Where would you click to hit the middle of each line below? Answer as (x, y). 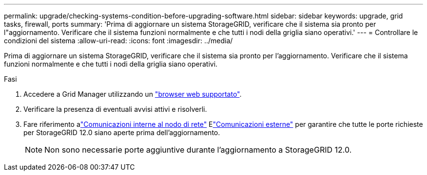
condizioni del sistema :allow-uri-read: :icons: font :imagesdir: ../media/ (118, 41)
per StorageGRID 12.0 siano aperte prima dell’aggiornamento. (122, 132)
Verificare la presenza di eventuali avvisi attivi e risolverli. (115, 109)
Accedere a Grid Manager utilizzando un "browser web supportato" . (133, 94)
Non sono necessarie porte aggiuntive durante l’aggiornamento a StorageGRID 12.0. (198, 150)
